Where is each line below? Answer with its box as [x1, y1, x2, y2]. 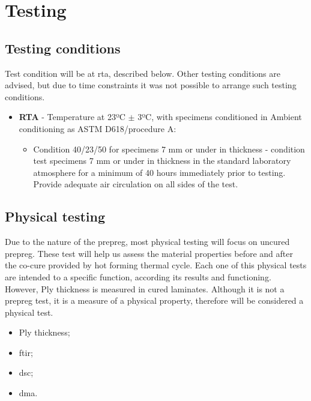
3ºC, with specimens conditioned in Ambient [137, 110, 302, 123]
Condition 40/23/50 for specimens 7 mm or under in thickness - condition [33, 142, 305, 155]
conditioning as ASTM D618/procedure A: [19, 122, 177, 134]
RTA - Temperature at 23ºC [19, 110, 125, 123]
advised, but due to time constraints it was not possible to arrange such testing [5, 79, 297, 91]
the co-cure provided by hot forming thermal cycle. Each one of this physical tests [5, 259, 307, 271]
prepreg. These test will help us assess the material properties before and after [5, 247, 293, 259]
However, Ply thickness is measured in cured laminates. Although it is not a [5, 282, 285, 295]
